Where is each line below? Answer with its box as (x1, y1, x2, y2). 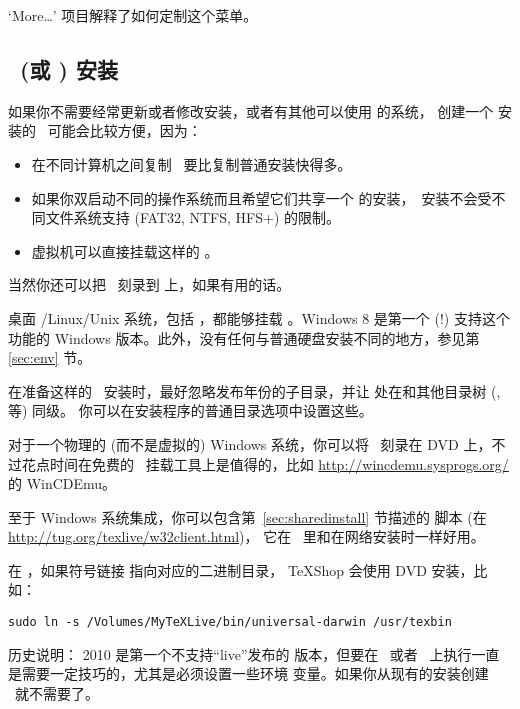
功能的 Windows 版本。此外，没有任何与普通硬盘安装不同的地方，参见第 (8, 327, 480, 348)
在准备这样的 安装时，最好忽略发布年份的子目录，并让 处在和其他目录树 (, (8, 380, 501, 401)
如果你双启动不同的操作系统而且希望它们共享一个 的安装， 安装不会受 (31, 187, 492, 208)
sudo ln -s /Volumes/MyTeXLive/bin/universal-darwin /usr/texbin (8, 615, 452, 630)
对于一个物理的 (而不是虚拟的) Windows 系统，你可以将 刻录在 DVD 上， (8, 433, 492, 454)
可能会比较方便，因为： (47, 120, 202, 141)
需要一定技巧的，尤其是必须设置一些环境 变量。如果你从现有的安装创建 (21, 663, 489, 684)
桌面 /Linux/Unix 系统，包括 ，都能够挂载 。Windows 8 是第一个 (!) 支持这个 (8, 307, 510, 328)
